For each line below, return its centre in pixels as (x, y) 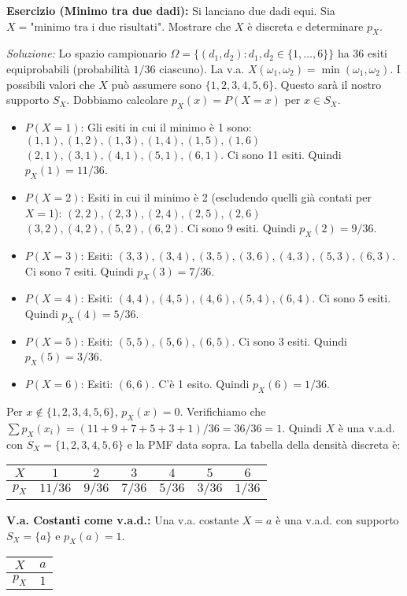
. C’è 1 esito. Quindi (200, 384)
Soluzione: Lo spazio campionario (87, 53)
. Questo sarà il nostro (327, 84)
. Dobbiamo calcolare (117, 100)
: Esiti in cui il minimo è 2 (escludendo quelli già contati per (226, 196)
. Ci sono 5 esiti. (351, 298)
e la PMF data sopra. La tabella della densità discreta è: (264, 444)
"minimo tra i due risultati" (96, 27)
